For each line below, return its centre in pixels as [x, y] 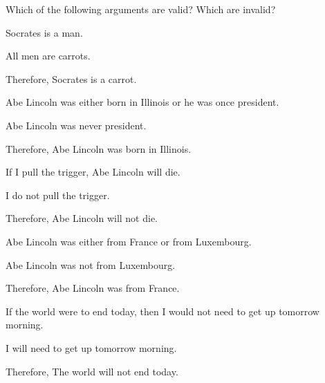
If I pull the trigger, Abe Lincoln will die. [93, 172]
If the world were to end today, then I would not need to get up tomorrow [162, 311]
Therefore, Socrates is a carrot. [71, 78]
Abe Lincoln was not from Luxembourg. [91, 264]
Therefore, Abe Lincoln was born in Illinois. [99, 148]
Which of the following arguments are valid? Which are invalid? [141, 9]
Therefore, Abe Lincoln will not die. [82, 218]
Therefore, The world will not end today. [92, 371]
